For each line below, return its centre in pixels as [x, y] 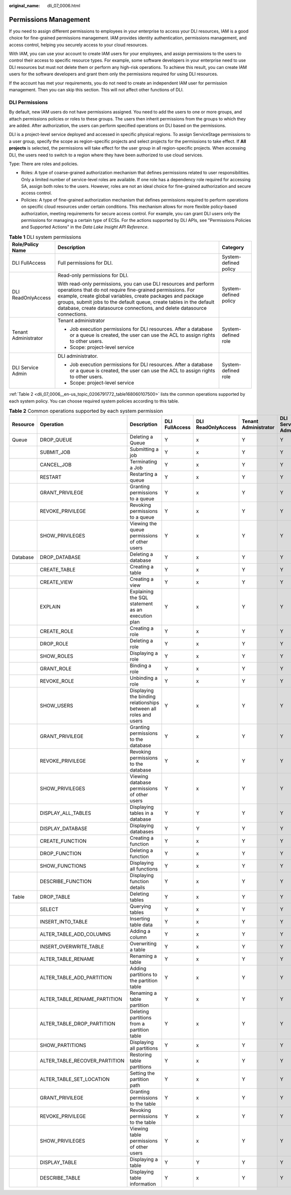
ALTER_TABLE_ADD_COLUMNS [75, 934]
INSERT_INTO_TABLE [64, 922]
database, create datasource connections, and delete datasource [132, 308]
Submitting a [144, 449]
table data [141, 925]
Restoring [141, 1055]
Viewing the [143, 523]
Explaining [142, 591]
